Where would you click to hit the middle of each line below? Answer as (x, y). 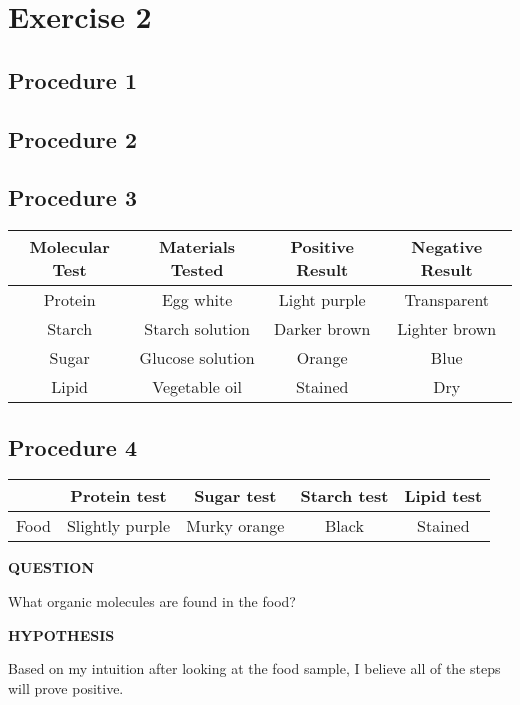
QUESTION (51, 567)
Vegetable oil (197, 387)
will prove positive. (66, 687)
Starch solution (197, 329)
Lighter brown (447, 329)
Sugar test (235, 496)
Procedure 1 (72, 79)
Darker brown (322, 329)
